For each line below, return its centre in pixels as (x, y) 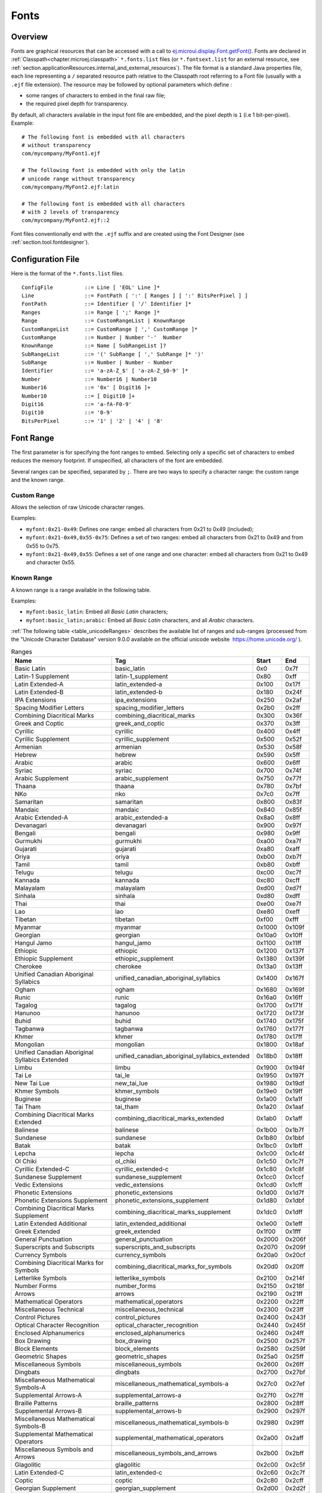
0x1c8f (295, 1169)
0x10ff (294, 935)
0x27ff (295, 1396)
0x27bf (295, 1372)
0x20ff (295, 1267)
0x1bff (294, 1145)
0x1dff (294, 1212)
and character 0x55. (51, 563)
